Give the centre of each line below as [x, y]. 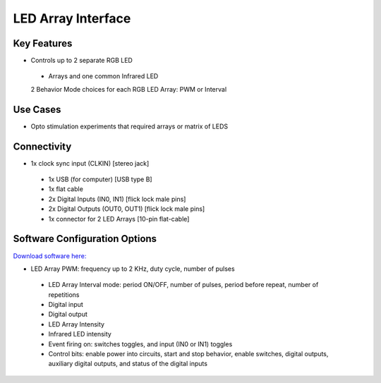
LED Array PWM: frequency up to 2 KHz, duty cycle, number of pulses [133, 269]
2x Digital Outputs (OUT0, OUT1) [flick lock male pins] [127, 209]
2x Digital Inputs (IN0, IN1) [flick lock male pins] [117, 199]
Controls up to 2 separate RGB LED [82, 61]
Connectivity [42, 146]
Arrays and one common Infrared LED [103, 76]
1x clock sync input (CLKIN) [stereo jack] [90, 163]
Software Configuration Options [85, 239]
